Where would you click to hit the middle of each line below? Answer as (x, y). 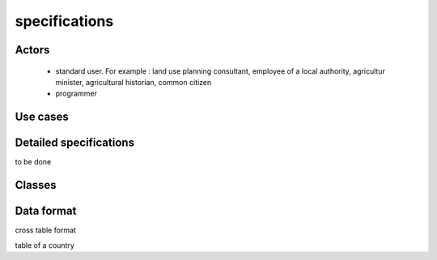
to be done (33, 162)
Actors (32, 50)
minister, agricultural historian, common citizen (134, 82)
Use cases (42, 117)
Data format (46, 211)
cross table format (46, 230)
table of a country (45, 245)
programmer (76, 94)
